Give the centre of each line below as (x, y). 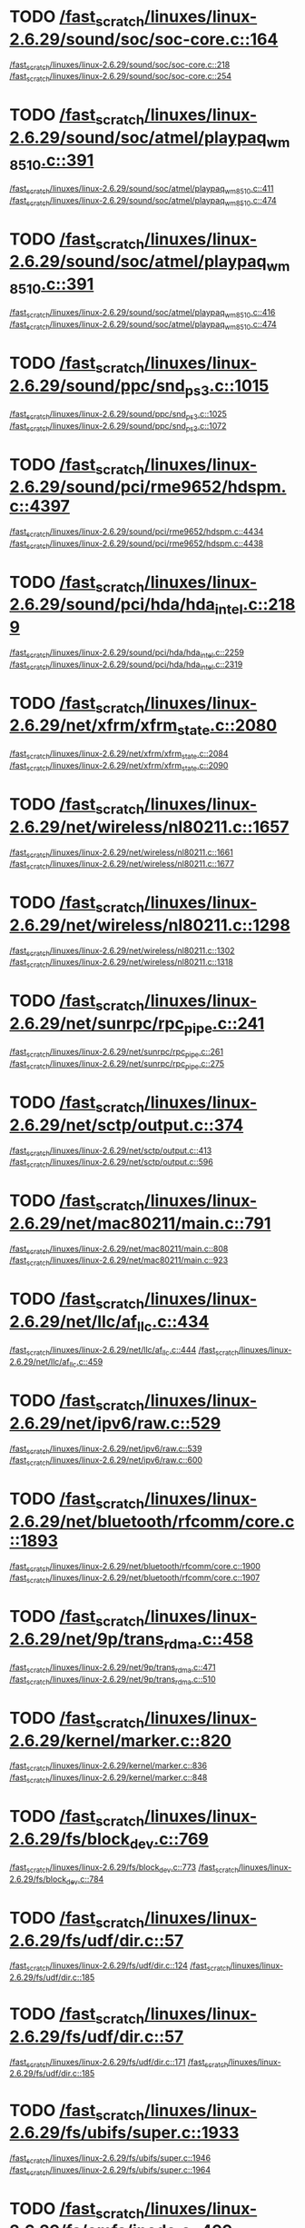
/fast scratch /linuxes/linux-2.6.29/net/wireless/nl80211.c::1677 (122, 865)
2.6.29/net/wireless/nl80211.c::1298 (150, 925)
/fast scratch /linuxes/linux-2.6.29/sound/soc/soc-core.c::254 (121, 77)
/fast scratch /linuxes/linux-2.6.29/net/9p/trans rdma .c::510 (113, 1680)
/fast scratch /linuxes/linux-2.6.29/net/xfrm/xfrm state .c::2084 (119, 755)
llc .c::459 (86, 1363)
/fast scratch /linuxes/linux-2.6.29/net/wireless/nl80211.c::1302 (122, 951)
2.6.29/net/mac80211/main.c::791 (140, 1223)
